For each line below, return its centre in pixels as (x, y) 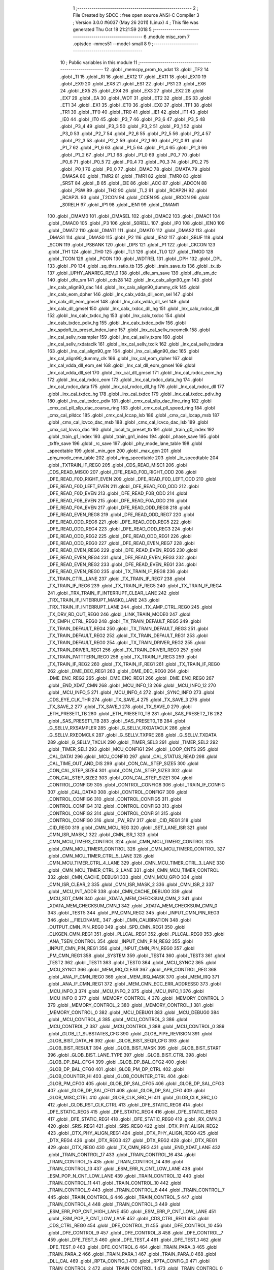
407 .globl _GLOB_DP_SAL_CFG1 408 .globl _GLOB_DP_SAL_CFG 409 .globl (126, 1090)
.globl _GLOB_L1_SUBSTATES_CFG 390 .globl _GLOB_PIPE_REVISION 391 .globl (130, 1033)
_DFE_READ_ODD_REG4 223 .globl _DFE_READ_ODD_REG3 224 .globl (120, 529)
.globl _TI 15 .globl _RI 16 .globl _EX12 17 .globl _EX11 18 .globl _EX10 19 (133, 77)
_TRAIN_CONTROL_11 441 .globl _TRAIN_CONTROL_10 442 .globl (114, 1183)
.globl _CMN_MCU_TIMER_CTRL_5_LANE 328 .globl (101, 856)
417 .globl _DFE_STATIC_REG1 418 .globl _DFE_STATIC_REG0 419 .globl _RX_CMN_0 (134, 1119)
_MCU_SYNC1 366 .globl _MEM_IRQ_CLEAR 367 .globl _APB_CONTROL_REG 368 (132, 970)
